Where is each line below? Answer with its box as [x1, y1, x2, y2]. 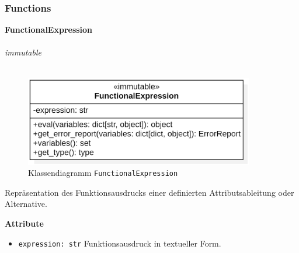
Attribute [5, 217, 44, 230]
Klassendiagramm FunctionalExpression [28, 167, 178, 179]
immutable [5, 46, 41, 58]
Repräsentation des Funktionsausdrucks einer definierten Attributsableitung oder [5, 186, 294, 198]
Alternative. [5, 197, 47, 210]
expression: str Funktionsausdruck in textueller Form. [18, 237, 221, 249]
